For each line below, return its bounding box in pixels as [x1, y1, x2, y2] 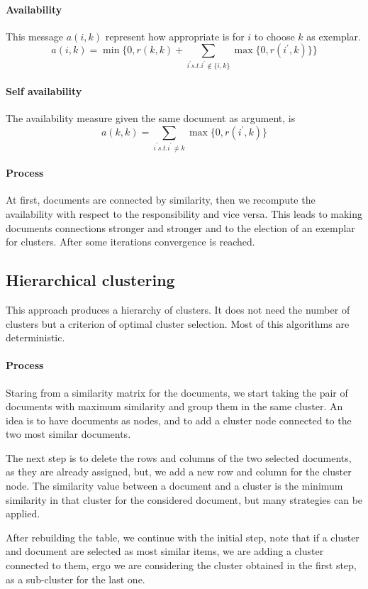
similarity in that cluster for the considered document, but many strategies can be [6, 492, 363, 507]
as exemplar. [306, 28, 361, 43]
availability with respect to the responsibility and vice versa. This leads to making [6, 206, 363, 221]
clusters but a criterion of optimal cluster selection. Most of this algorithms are [6, 316, 350, 331]
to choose [254, 28, 295, 43]
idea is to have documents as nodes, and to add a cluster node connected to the [6, 412, 352, 427]
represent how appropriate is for [105, 28, 245, 43]
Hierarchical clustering [6, 269, 175, 291]
